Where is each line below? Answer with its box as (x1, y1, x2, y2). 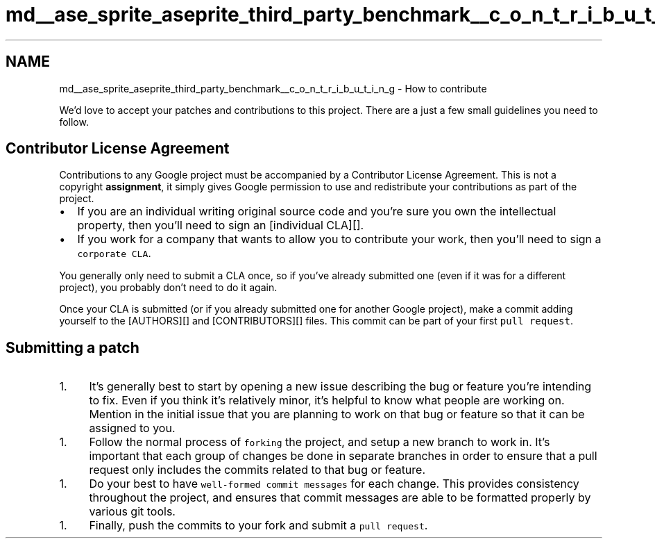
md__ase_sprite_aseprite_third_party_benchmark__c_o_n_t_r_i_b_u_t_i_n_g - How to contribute (59, 82, 487, 94)
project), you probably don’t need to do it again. (59, 281, 278, 294)
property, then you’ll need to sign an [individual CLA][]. (77, 218, 364, 233)
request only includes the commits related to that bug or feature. (89, 463, 426, 477)
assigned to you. (89, 421, 176, 436)
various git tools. (89, 504, 176, 519)
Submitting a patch (6, 338, 139, 356)
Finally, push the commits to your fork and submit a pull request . (89, 518, 428, 533)
